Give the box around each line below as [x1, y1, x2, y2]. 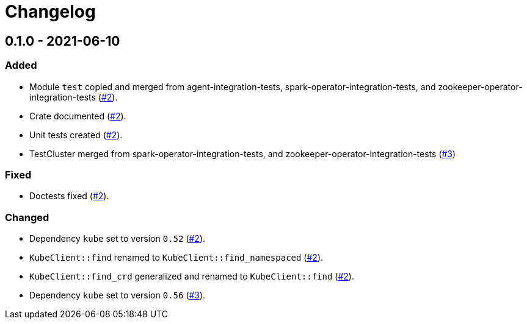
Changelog [5, 1, 96, 22]
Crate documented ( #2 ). [29, 110, 126, 121]
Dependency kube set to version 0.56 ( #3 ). [29, 290, 206, 301]
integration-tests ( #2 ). [29, 91, 118, 102]
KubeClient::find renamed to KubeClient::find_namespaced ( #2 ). [29, 252, 324, 263]
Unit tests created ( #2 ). [29, 129, 123, 140]
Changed [5, 211, 49, 224]
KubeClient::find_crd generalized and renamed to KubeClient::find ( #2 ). [29, 271, 354, 282]
